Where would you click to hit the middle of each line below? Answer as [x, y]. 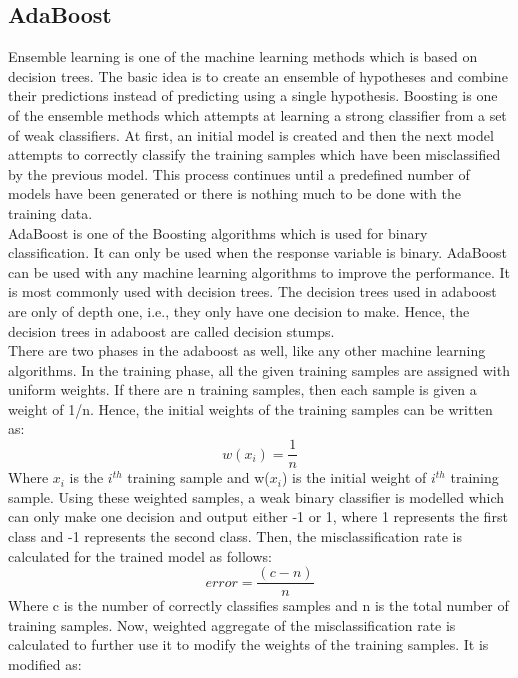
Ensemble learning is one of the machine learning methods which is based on [243, 56]
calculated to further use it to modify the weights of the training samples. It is [248, 644]
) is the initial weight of [354, 477]
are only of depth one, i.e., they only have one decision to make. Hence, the [239, 310]
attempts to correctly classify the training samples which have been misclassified [254, 154]
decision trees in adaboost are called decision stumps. [171, 330]
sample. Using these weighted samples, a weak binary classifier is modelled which [256, 496]
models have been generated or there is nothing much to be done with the [234, 193]
